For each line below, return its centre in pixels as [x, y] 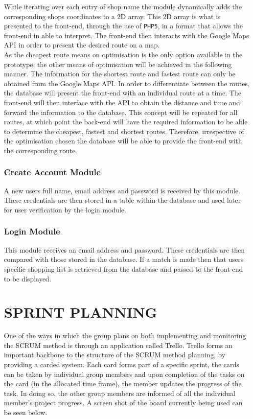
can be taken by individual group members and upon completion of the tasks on [124, 374]
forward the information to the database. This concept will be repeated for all [121, 112]
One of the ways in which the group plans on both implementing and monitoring [125, 336]
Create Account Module [52, 172]
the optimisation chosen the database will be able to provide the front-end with [123, 141]
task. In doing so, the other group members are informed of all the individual [120, 393]
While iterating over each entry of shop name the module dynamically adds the [123, 6]
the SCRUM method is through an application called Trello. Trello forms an [118, 345]
